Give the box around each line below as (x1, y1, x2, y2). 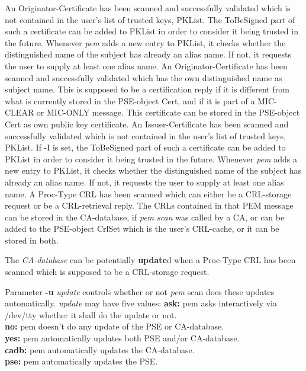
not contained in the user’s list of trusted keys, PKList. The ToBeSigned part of (5, 13, 295, 25)
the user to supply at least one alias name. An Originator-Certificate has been (5, 59, 288, 72)
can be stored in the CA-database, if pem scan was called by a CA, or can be (5, 210, 285, 223)
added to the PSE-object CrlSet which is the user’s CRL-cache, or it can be (5, 222, 279, 235)
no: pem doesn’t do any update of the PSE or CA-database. (5, 320, 224, 332)
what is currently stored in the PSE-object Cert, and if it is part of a (5, 94, 255, 107)
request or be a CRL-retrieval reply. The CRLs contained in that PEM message (5, 199, 294, 212)
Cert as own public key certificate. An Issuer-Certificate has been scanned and (5, 117, 289, 130)
